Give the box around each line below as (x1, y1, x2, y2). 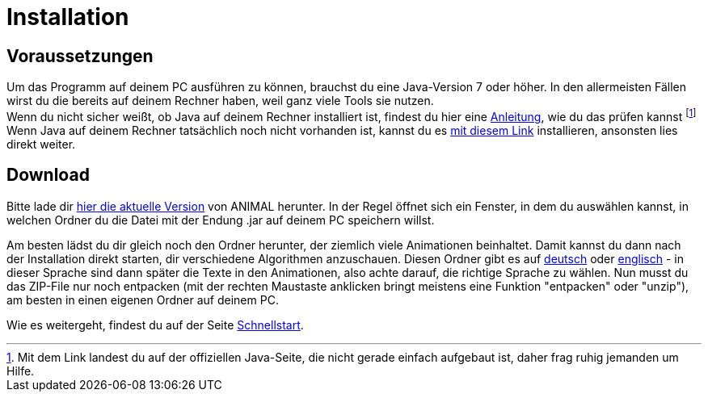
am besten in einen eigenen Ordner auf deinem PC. (6, 292, 279, 307)
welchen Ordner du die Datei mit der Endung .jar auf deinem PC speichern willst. (6, 212, 435, 227)
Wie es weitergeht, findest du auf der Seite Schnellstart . (6, 317, 304, 332)
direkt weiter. (6, 136, 76, 151)
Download (6, 165, 90, 186)
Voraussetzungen (6, 45, 154, 66)
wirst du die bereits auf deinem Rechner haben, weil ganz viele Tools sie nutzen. (6, 94, 434, 108)
